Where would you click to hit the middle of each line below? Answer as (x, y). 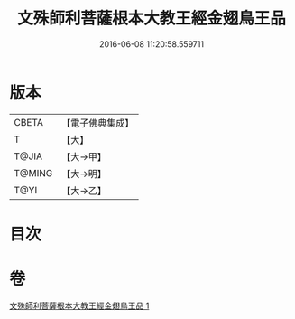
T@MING (33, 173)
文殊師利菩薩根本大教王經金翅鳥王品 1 (79, 305)
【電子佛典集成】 (98, 123)
